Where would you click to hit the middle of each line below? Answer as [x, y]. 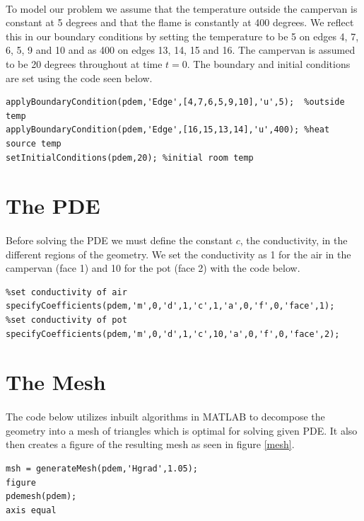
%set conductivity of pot [66, 320]
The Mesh [56, 382]
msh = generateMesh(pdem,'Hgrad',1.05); [102, 469]
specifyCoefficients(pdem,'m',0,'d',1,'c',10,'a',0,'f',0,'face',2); [173, 334]
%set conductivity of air [66, 292]
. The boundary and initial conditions [269, 63]
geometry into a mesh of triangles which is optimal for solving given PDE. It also [182, 430]
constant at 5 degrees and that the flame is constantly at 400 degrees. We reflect [180, 22]
